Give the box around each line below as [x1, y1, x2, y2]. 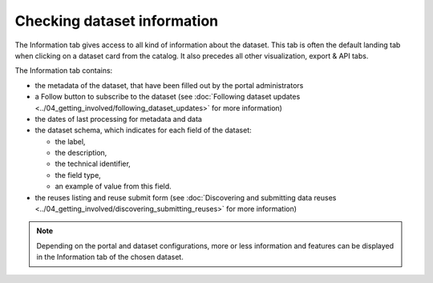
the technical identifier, [55, 159, 132, 168]
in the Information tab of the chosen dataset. [36, 253, 184, 262]
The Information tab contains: [14, 66, 113, 75]
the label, [55, 136, 86, 146]
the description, [55, 148, 107, 158]
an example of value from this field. [55, 181, 172, 192]
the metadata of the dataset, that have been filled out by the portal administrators [34, 80, 304, 90]
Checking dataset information [14, 12, 219, 30]
